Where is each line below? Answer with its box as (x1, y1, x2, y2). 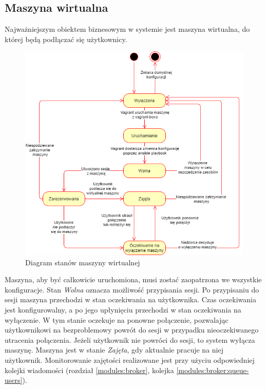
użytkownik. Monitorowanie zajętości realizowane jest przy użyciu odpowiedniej (5, 355, 255, 365)
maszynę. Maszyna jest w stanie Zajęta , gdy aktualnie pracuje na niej (5, 344, 223, 355)
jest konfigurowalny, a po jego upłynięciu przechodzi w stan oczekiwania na (5, 304, 241, 315)
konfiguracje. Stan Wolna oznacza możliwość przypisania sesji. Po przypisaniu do (5, 284, 259, 295)
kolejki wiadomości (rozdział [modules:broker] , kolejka (5, 364, 174, 375)
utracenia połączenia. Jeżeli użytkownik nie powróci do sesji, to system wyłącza (5, 334, 255, 345)
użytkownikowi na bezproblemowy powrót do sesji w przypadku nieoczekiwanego (5, 324, 259, 335)
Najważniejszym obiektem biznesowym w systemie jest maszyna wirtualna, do (5, 24, 250, 34)
